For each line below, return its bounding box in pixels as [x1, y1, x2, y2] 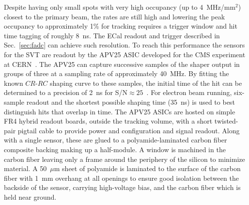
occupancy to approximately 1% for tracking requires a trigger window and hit [4, 21, 237, 31]
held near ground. [4, 191, 57, 202]
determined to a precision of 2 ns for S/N [4, 87, 127, 97]
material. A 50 [4, 163, 47, 173]
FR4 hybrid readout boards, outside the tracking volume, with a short [4, 116, 213, 126]
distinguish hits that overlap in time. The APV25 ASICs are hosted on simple [4, 106, 235, 116]
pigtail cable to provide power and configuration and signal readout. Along [17, 125, 240, 135]
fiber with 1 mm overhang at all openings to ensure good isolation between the [4, 173, 239, 183]
